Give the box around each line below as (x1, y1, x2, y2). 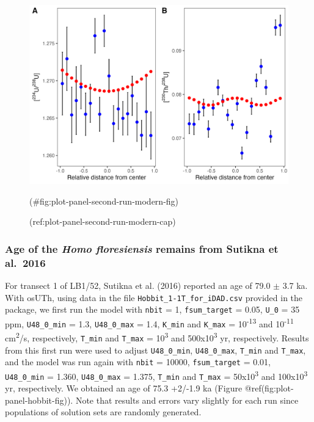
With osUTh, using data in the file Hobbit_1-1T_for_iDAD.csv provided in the (5, 291, 303, 304)
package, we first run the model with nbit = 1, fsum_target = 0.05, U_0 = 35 (5, 303, 300, 316)
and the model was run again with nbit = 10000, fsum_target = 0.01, (5, 355, 271, 368)
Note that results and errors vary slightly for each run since (75, 393, 299, 406)
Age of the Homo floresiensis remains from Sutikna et (5, 241, 279, 256)
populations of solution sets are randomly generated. (5, 406, 202, 418)
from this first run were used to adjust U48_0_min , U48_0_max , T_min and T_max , (5, 343, 306, 356)
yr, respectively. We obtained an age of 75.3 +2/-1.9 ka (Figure (5, 382, 243, 395)
